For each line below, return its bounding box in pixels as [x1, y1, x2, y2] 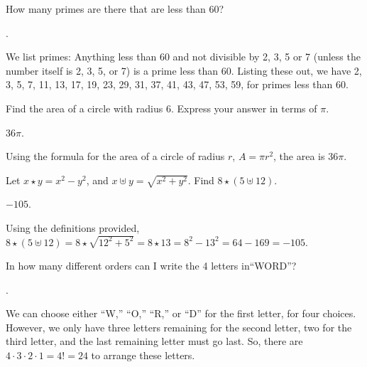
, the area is [273, 149, 325, 164]
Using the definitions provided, [6, 220, 140, 235]
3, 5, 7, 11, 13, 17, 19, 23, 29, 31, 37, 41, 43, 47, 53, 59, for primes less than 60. [6, 77, 349, 92]
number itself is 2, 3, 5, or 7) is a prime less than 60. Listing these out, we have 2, [6, 63, 362, 78]
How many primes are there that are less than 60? [6, 1, 224, 16]
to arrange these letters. [91, 347, 195, 362]
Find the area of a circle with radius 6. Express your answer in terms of [6, 100, 317, 115]
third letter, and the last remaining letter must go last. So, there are [6, 334, 303, 349]
